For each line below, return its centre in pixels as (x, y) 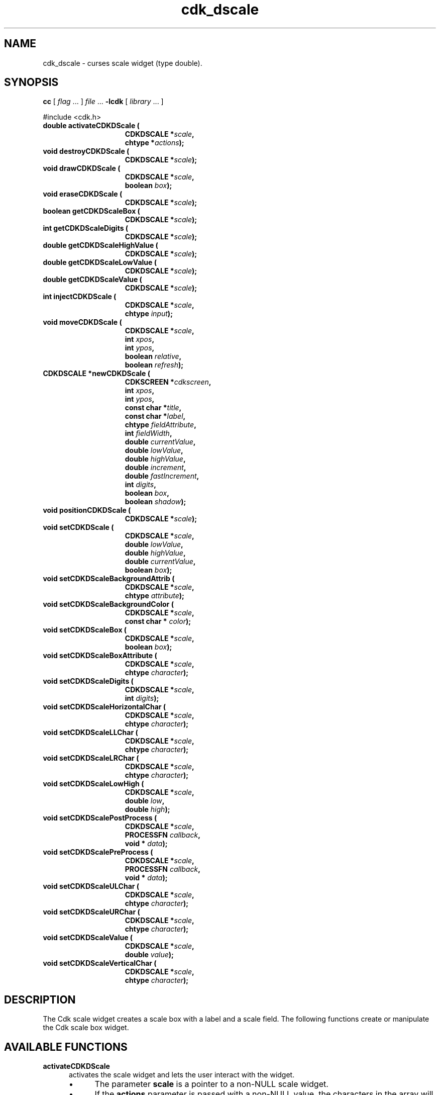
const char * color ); (158, 621)
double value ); (149, 955)
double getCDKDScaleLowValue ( (100, 262)
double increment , (155, 468)
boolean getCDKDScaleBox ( (91, 211)
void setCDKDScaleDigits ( (88, 681)
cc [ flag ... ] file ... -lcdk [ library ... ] (103, 102)
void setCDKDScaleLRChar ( (91, 758)
